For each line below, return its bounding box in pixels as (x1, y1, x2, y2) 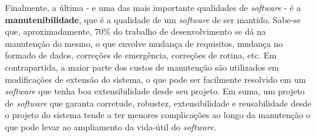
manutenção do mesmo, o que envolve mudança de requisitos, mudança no (5, 37, 283, 49)
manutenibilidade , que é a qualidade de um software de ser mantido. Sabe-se (5, 13, 301, 26)
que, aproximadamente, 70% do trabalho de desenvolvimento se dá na (5, 25, 266, 38)
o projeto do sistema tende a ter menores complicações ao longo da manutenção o (5, 108, 310, 121)
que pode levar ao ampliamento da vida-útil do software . (5, 120, 216, 133)
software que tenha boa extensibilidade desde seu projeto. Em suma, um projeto (5, 85, 305, 97)
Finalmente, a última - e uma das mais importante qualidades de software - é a (5, 1, 301, 13)
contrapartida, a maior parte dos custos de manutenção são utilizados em (5, 60, 279, 73)
